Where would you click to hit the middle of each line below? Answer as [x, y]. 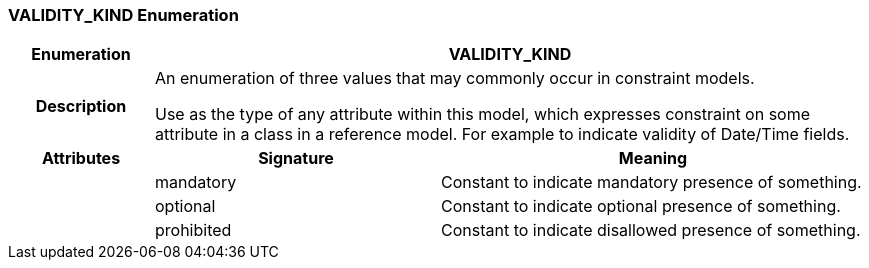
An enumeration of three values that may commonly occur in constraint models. [454, 78]
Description [81, 106]
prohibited [193, 230]
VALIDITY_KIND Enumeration [123, 15]
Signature [296, 158]
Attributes [81, 158]
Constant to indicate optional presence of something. [640, 206]
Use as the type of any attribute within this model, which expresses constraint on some [482, 114]
